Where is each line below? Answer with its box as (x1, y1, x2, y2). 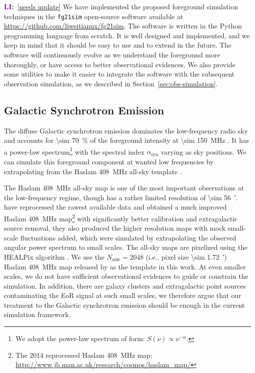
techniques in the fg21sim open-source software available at (4, 11, 183, 21)
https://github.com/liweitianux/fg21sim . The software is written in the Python (4, 21, 242, 31)
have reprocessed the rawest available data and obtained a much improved (4, 202, 227, 212)
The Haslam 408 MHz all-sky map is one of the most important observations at (4, 183, 244, 193)
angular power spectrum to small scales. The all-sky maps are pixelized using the (4, 242, 248, 252)
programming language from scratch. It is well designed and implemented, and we (4, 30, 250, 40)
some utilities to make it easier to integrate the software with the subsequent (4, 69, 235, 79)
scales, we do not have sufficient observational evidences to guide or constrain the (4, 271, 248, 281)
